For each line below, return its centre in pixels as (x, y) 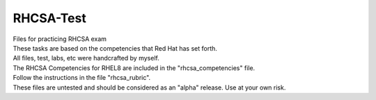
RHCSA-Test (49, 18)
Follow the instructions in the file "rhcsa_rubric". (82, 78)
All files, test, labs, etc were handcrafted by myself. (86, 58)
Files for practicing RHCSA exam (60, 39)
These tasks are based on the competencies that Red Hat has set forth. (115, 48)
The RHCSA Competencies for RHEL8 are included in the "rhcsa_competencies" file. (134, 68)
